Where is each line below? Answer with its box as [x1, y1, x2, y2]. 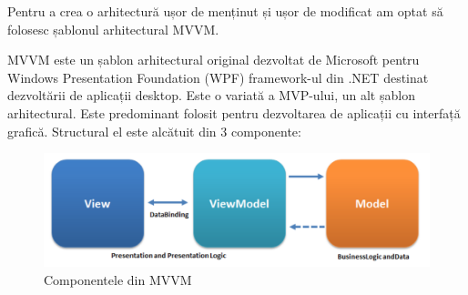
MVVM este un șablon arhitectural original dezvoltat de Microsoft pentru [7, 50, 420, 69]
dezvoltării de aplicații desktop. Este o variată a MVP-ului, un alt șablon [7, 86, 415, 105]
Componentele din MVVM [44, 270, 192, 289]
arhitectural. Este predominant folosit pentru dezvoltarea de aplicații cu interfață [7, 103, 461, 122]
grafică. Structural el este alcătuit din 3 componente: [7, 121, 301, 140]
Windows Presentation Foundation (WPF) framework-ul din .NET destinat [7, 67, 429, 86]
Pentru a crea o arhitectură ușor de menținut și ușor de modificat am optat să [7, 2, 443, 20]
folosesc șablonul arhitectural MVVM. [7, 19, 219, 38]
